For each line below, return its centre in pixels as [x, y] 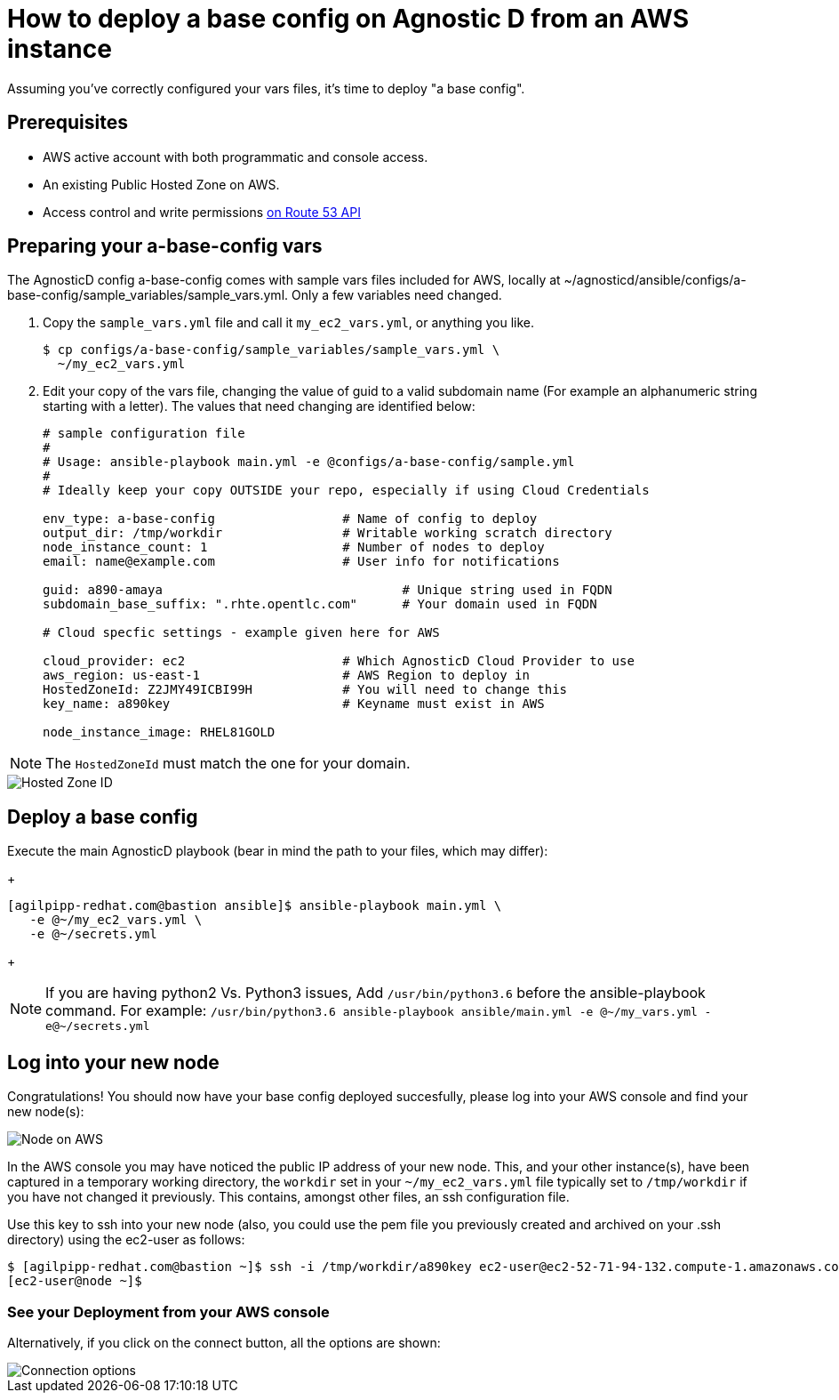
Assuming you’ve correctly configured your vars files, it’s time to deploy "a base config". [266, 88]
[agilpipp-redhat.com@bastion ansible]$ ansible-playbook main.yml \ [255, 906]
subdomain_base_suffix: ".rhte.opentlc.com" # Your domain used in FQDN [320, 604]
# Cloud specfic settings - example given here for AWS [241, 633]
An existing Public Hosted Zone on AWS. [161, 184]
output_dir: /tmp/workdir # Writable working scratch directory [328, 533]
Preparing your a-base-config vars [165, 246]
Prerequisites [68, 123]
